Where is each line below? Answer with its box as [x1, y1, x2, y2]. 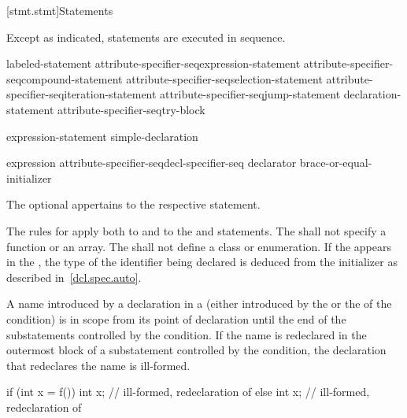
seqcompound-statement [6, 70, 123, 87]
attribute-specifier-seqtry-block [57, 101, 205, 117]
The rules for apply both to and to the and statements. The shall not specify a [6, 222, 387, 239]
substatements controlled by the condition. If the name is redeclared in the [6, 326, 367, 342]
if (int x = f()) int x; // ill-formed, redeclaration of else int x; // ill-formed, [6, 383, 370, 400]
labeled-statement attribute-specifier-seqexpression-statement [6, 55, 301, 72]
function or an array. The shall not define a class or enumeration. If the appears [6, 238, 392, 254]
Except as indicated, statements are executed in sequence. [6, 28, 286, 45]
